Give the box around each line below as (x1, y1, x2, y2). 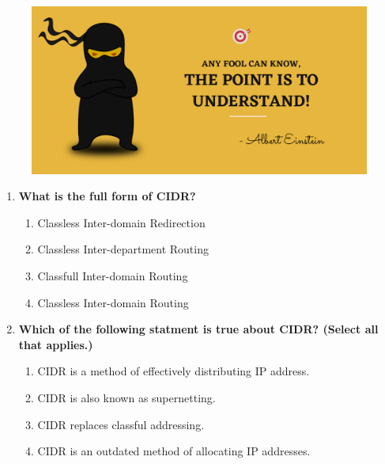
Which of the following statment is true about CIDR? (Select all (18, 321, 379, 337)
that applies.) (18, 336, 93, 352)
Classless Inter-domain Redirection (37, 214, 206, 230)
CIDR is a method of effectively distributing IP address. (37, 363, 310, 379)
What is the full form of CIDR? (18, 188, 196, 204)
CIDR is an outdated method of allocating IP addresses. (37, 443, 311, 459)
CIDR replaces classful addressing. (37, 416, 205, 432)
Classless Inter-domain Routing (37, 294, 189, 310)
